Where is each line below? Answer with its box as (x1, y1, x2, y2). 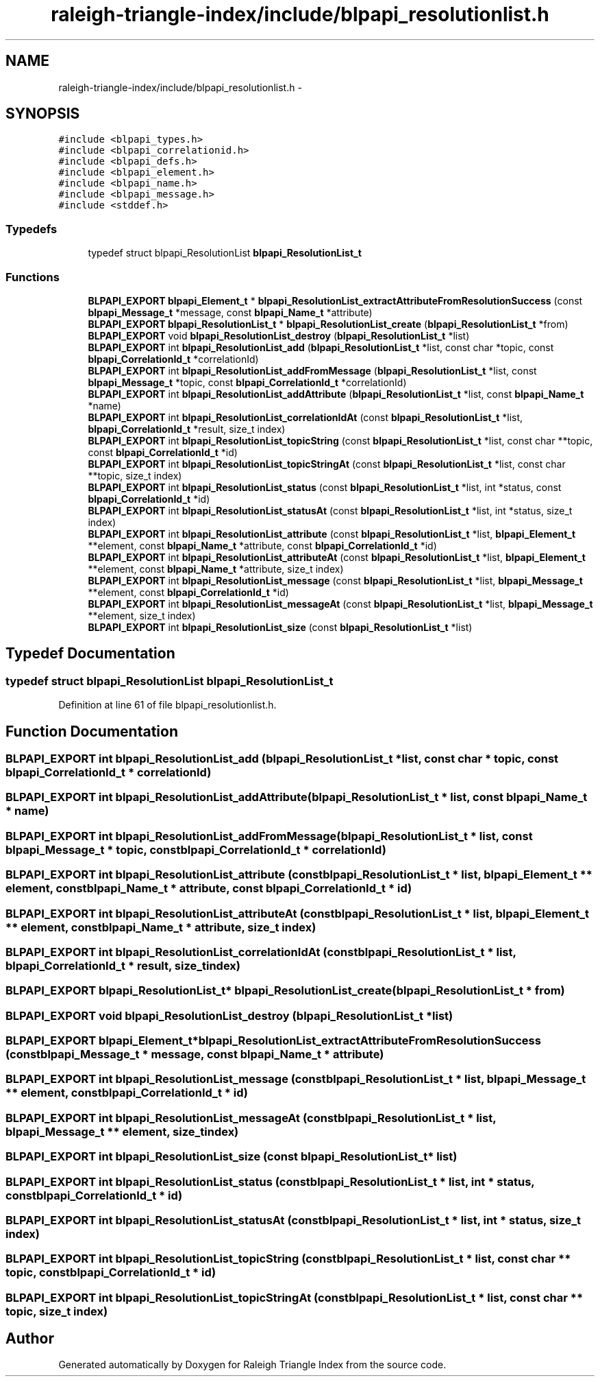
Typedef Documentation (5, 645, 175, 663)
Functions (5, 270, 60, 284)
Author (5, 1330, 54, 1348)
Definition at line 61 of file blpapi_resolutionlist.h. (58, 699, 277, 711)
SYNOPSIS (5, 105, 80, 123)
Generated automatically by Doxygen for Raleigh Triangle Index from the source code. (58, 1359, 447, 1371)
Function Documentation (5, 722, 178, 740)
